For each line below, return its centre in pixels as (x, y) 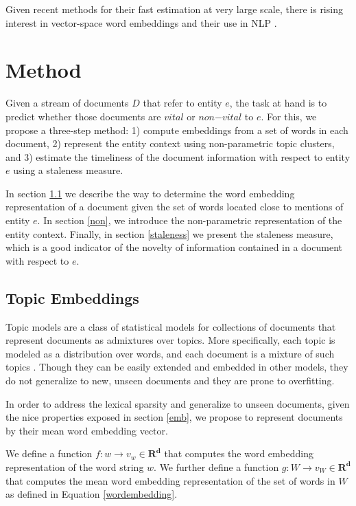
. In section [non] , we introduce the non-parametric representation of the (190, 220)
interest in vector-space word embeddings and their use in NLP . (141, 22)
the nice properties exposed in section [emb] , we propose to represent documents (174, 417)
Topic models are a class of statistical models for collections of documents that (171, 326)
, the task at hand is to (278, 103)
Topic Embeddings (72, 297)
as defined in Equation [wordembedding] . (92, 494)
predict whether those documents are (83, 116)
